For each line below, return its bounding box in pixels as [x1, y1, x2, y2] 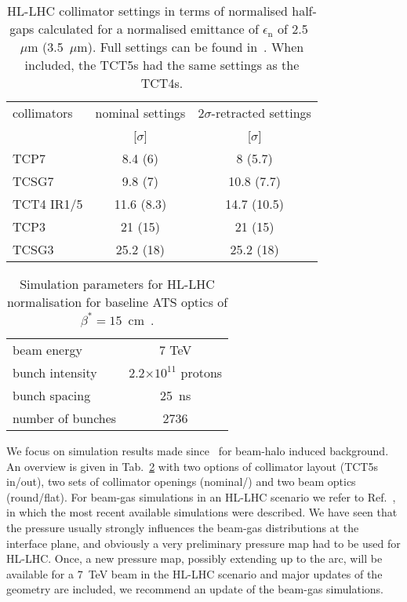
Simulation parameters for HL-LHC [20, 275, 215, 293]
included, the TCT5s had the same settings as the [24, 56, 300, 74]
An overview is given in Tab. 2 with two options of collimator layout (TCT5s [6, 458, 378, 474]
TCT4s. [140, 74, 184, 92]
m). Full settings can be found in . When [77, 38, 304, 56]
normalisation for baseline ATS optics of [6, 293, 228, 311]
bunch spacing [13, 386, 91, 404]
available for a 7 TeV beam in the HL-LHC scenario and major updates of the [6, 565, 383, 582]
